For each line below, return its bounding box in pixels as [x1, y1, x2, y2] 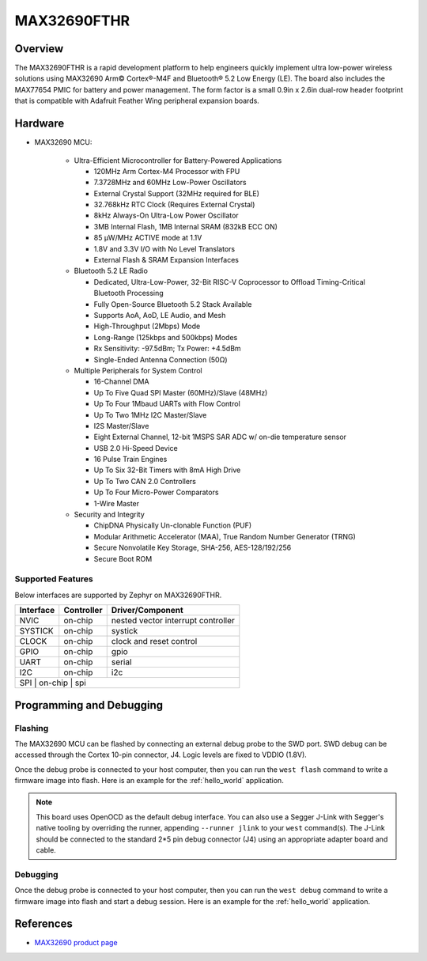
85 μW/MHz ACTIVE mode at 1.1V [93, 233, 202, 243]
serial [111, 656, 132, 668]
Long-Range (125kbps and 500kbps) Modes [93, 332, 238, 342]
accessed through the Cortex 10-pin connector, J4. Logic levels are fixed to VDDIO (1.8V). [14, 750, 308, 759]
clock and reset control [111, 636, 198, 647]
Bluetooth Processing [93, 289, 164, 298]
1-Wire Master [93, 498, 140, 508]
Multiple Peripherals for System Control [74, 365, 202, 375]
